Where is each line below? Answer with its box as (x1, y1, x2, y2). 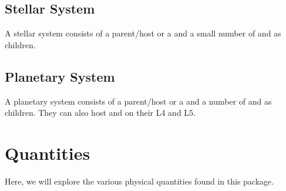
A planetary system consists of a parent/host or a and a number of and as (5, 95, 272, 107)
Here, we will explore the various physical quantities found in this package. (5, 175, 274, 187)
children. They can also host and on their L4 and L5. (5, 106, 196, 119)
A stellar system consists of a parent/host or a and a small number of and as (5, 27, 281, 39)
